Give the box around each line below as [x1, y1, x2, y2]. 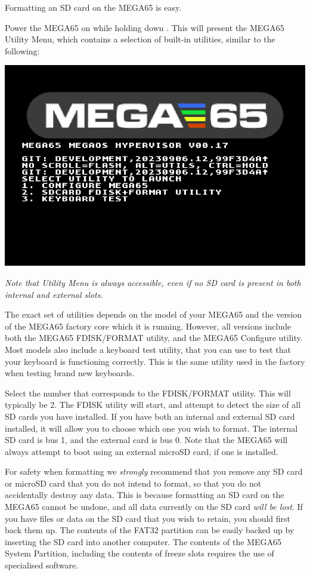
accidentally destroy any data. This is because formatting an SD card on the [5, 488, 284, 501]
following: [5, 44, 40, 57]
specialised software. [5, 559, 79, 571]
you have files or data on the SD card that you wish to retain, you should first [5, 512, 291, 524]
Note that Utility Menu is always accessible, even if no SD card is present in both [5, 276, 301, 288]
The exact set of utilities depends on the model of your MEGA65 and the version [5, 308, 302, 321]
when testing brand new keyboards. [5, 367, 135, 379]
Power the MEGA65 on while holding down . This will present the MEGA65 [5, 21, 284, 33]
